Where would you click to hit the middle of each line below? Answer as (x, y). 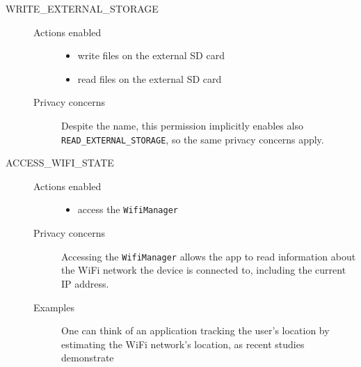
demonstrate (88, 358)
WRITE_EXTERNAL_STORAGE (82, 8)
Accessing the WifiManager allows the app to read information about (209, 256)
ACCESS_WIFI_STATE (60, 163)
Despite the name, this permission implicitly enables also (182, 125)
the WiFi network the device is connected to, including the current (204, 270)
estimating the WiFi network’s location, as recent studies (183, 344)
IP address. (85, 283)
